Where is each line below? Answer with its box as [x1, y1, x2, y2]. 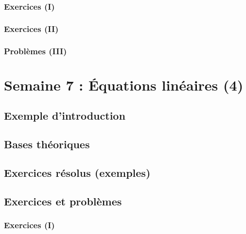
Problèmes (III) [4, 45, 67, 57]
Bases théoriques [4, 137, 90, 152]
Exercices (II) [4, 22, 59, 34]
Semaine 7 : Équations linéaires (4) [4, 75, 244, 94]
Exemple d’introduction [4, 108, 125, 123]
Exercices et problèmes [4, 193, 122, 208]
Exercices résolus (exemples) [4, 165, 151, 180]
